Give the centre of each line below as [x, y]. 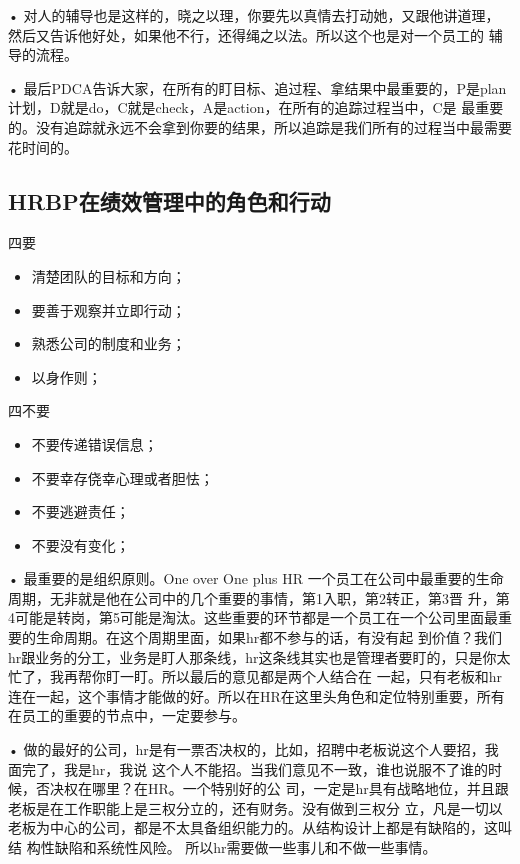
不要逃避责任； [80, 511]
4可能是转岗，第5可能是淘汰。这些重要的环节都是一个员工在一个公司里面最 [253, 617]
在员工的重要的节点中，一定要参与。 [127, 715]
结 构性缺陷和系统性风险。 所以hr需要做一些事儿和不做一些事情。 [222, 847]
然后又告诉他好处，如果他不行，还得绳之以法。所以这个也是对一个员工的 [246, 34]
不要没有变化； [80, 544]
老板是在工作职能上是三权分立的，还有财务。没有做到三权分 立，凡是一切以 [255, 807]
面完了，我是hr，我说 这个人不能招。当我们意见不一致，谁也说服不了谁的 [248, 768]
